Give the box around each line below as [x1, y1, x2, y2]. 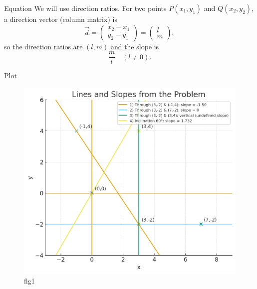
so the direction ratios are [4, 41, 83, 51]
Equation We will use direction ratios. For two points [4, 3, 167, 13]
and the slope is [110, 41, 159, 51]
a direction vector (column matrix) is [4, 14, 117, 24]
